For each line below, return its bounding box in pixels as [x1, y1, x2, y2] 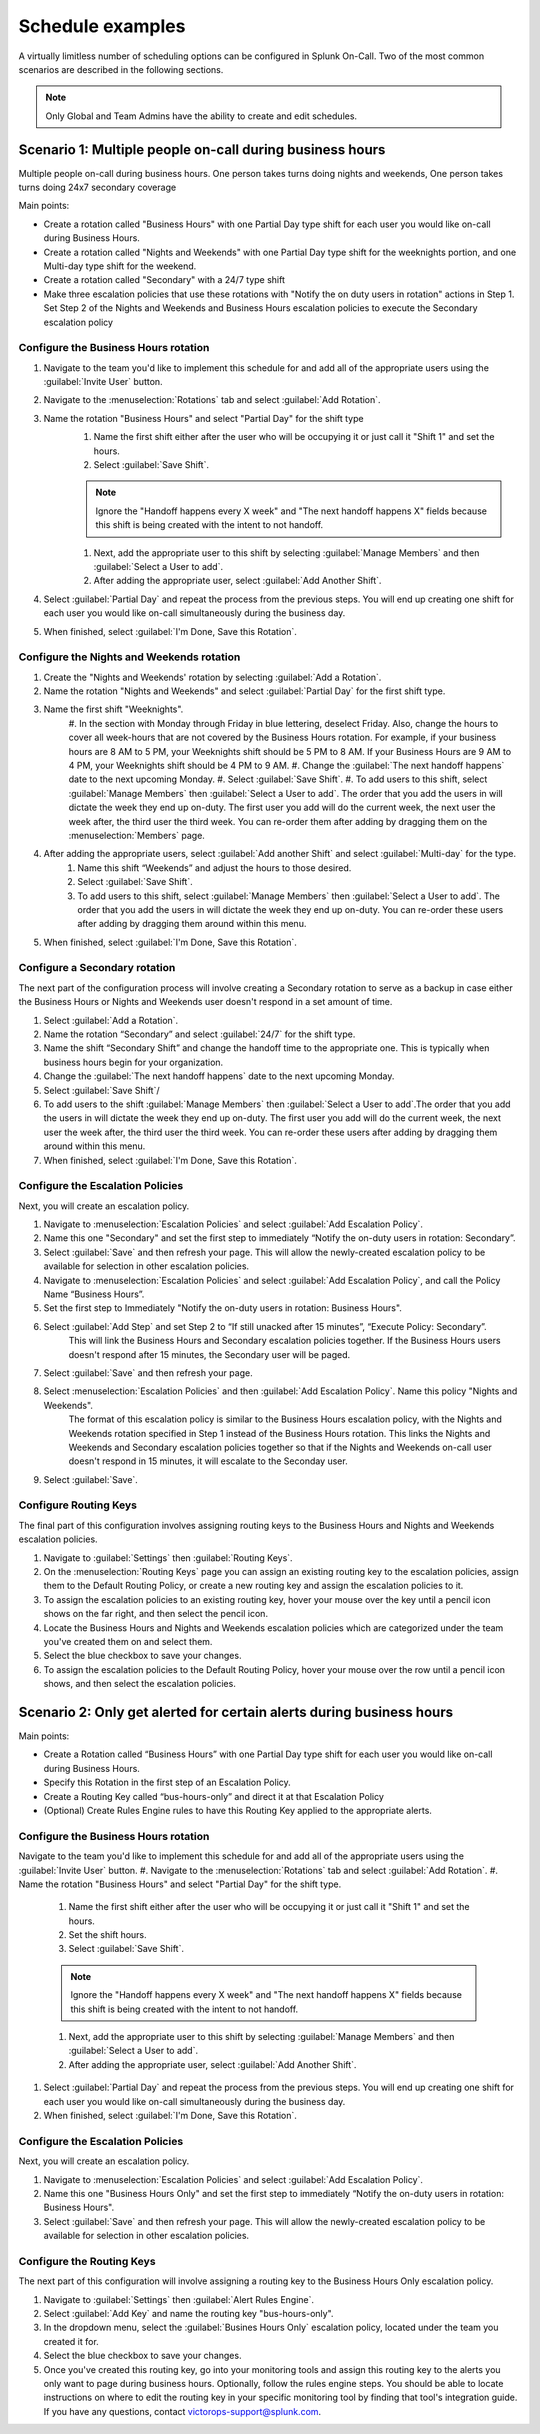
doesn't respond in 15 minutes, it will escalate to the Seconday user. [68, 1455, 349, 1467]
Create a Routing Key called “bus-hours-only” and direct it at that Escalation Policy [43, 1790, 385, 1802]
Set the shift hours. [68, 1929, 147, 1941]
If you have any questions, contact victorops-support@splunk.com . [43, 2405, 322, 2417]
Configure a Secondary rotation [18, 961, 176, 975]
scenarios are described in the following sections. [18, 63, 224, 75]
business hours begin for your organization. [43, 1056, 224, 1068]
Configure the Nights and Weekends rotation [18, 650, 241, 664]
